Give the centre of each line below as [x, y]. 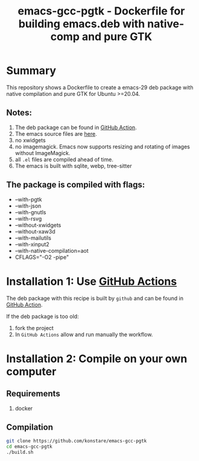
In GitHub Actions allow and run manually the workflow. [84, 334]
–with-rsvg [28, 218]
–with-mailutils [33, 238]
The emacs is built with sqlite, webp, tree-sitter [73, 166]
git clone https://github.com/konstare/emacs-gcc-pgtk [77, 441]
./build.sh [20, 453]
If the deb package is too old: [43, 316]
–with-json [28, 206]
